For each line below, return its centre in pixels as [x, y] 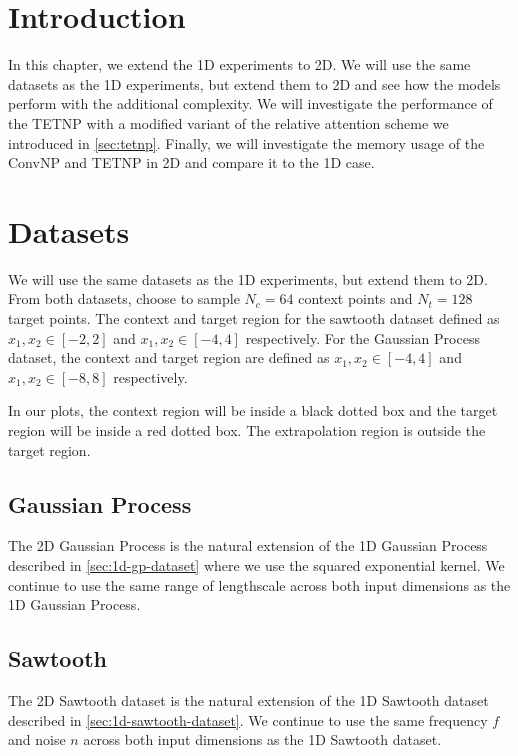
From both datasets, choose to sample [124, 298]
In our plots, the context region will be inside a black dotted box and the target [253, 410]
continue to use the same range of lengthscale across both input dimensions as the [259, 584]
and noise [37, 739]
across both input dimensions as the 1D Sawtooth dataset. [262, 739]
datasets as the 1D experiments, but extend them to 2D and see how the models [254, 83]
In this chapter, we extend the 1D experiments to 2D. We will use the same [239, 64]
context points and [355, 298]
